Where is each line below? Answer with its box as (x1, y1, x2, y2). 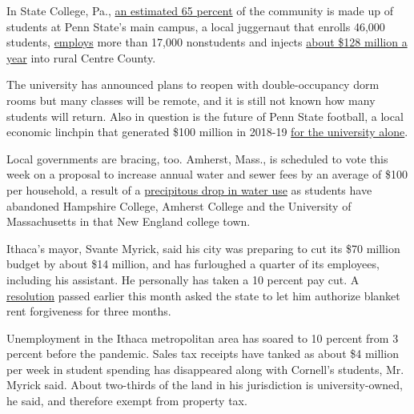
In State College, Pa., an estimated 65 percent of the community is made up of (6, 2, 393, 18)
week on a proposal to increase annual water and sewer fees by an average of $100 (6, 166, 408, 183)
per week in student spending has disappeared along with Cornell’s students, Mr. (6, 360, 404, 377)
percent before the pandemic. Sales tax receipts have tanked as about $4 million (6, 345, 399, 362)
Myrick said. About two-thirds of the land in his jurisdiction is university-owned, (6, 376, 403, 393)
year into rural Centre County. (6, 49, 156, 66)
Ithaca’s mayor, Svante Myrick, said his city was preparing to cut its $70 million (6, 239, 400, 256)
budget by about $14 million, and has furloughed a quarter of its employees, (6, 255, 380, 272)
